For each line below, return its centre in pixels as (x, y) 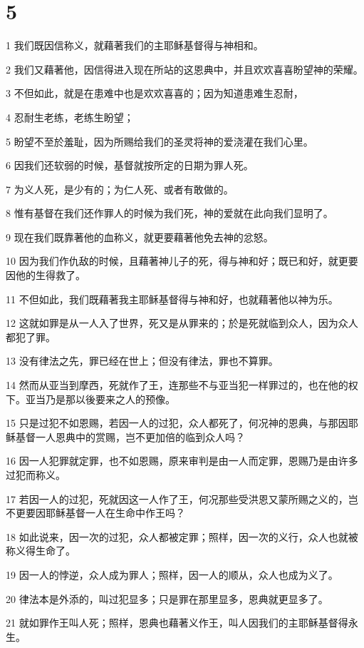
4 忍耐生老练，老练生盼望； (70, 117)
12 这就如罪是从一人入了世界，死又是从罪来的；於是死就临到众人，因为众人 (182, 323)
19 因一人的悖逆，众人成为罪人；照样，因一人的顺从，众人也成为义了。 (172, 574)
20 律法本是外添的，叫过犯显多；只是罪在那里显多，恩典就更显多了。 (167, 598)
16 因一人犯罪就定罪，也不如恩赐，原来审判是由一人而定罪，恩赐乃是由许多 (182, 461)
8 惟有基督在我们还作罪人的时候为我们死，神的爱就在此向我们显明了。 (170, 213)
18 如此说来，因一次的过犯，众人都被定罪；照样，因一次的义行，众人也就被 (182, 536)
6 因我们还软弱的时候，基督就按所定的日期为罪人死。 (130, 165)
